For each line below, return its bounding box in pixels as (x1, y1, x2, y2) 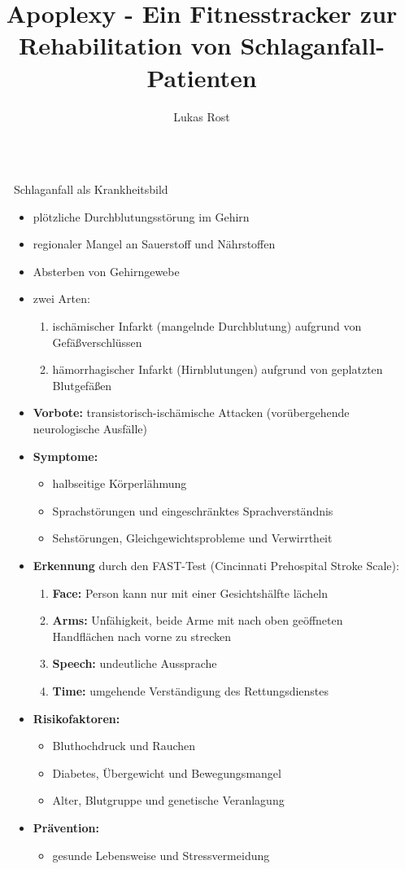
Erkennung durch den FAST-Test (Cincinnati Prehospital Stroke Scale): (33, 557, 399, 573)
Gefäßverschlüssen (52, 333, 142, 350)
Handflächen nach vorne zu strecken (52, 627, 232, 644)
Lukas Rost (173, 108, 230, 125)
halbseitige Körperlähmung (52, 475, 187, 492)
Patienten (146, 60, 257, 94)
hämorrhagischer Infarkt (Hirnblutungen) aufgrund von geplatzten (52, 361, 383, 378)
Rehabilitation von (19, 29, 232, 62)
